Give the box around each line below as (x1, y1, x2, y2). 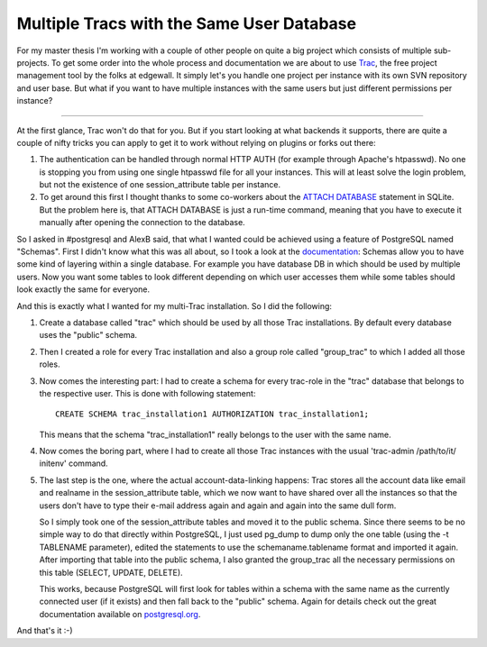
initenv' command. (39, 458, 108, 469)
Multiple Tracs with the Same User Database (16, 14, 356, 33)
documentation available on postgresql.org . (39, 608, 201, 619)
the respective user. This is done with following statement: (39, 387, 256, 398)
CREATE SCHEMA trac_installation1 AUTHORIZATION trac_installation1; (55, 409, 370, 419)
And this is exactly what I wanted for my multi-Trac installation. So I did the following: (16, 300, 333, 311)
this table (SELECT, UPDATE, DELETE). (39, 567, 184, 578)
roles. (39, 359, 60, 369)
